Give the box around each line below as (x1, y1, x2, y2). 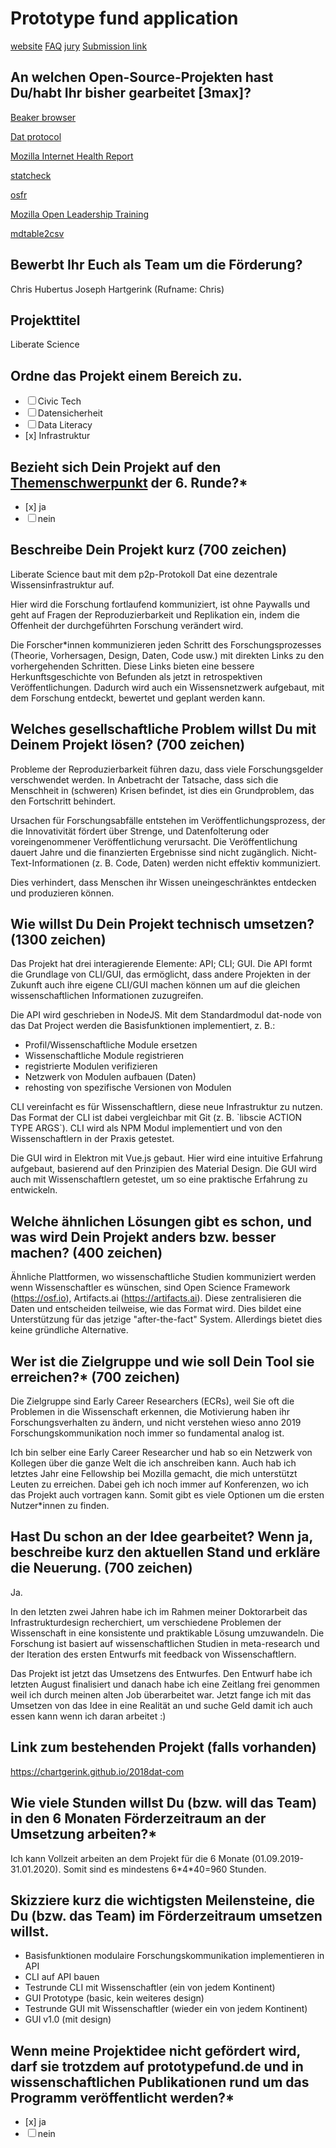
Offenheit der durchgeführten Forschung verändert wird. (10, 619, 244, 631)
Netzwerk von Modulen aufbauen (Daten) (24, 1071, 197, 1083)
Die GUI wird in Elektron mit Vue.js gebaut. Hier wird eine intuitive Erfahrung (10, 1152, 323, 1164)
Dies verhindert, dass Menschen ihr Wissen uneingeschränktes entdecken (10, 876, 317, 888)
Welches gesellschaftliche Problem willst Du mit (10, 721, 317, 738)
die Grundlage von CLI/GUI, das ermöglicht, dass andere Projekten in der (10, 968, 312, 981)
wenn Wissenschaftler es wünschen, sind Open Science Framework (10, 1282, 291, 1294)
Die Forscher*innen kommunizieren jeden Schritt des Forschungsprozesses (10, 638, 322, 651)
